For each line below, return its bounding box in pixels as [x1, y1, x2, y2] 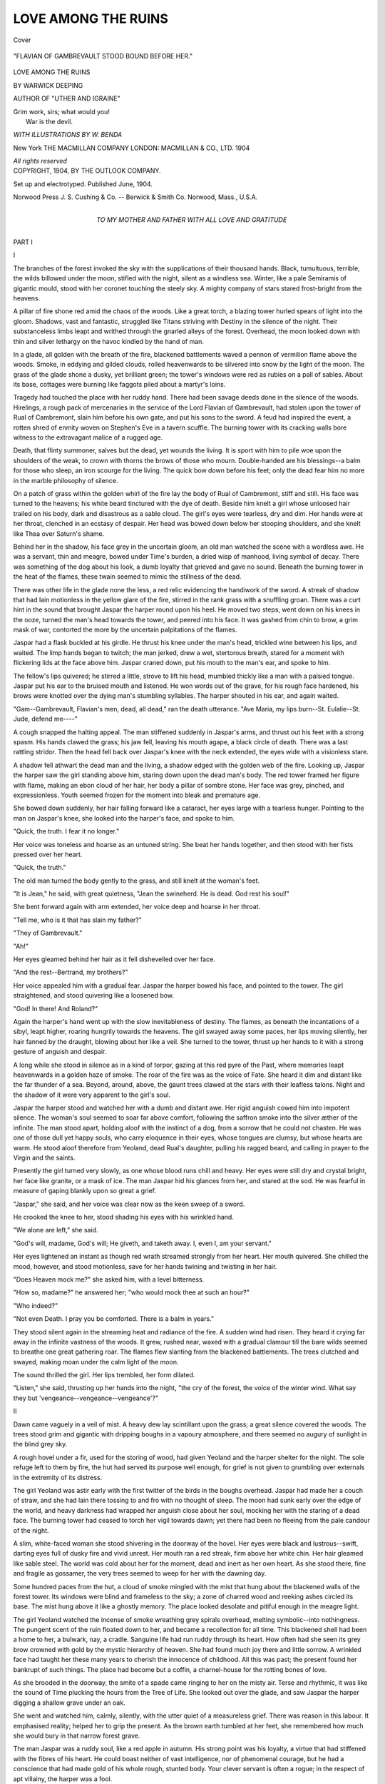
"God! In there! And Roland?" [13, 1004, 98, 1013]
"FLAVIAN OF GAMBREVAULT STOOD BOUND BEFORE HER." [13, 51, 192, 60]
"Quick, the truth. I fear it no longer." [13, 827, 120, 836]
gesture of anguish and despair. [13, 1048, 107, 1056]
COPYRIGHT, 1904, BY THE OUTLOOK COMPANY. [13, 166, 161, 175]
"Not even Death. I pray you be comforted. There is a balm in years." [13, 1314, 214, 1323]
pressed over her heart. [13, 850, 83, 858]
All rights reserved [13, 157, 68, 166]
